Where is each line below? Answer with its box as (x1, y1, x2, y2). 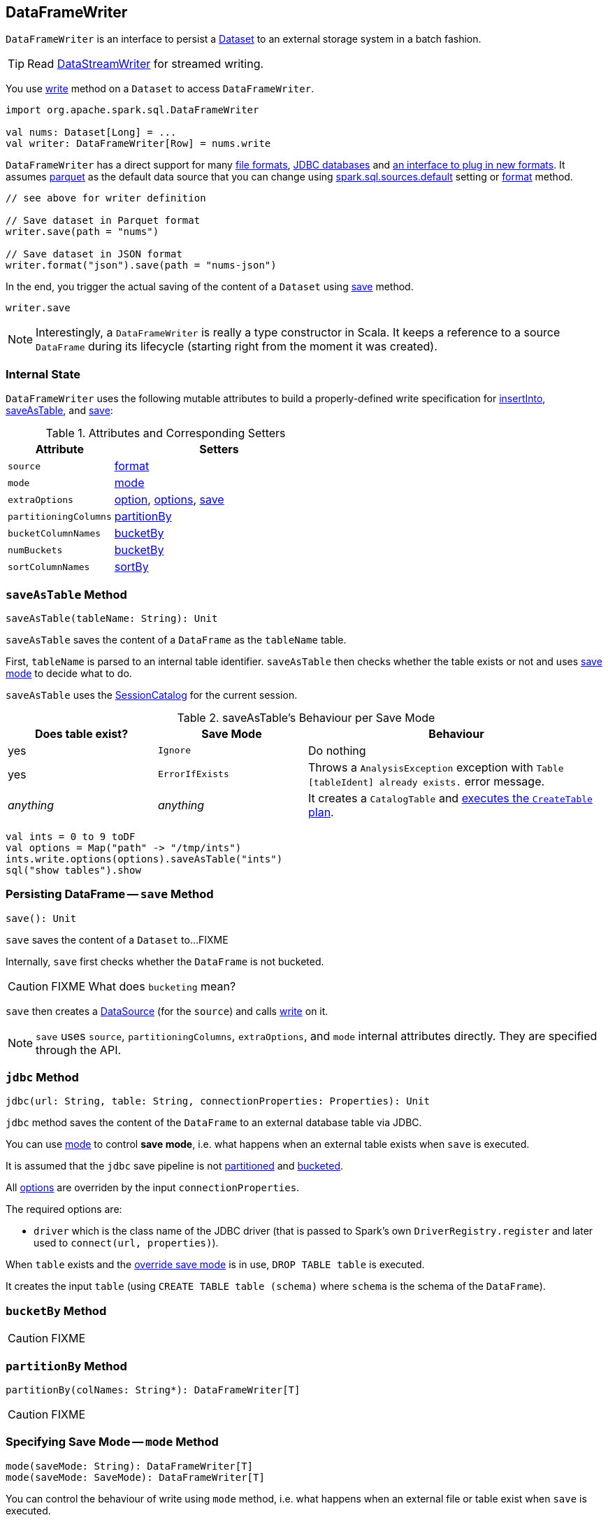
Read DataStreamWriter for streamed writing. (27, 57, 264, 71)
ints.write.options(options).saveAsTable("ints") (6, 853, 283, 865)
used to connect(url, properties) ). (34, 1237, 219, 1249)
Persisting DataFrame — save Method (6, 887, 214, 902)
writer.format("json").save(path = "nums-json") (6, 260, 277, 271)
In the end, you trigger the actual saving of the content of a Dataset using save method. (6, 280, 414, 293)
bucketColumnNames (8, 527, 101, 539)
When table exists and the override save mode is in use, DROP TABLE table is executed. (6, 1258, 425, 1271)
